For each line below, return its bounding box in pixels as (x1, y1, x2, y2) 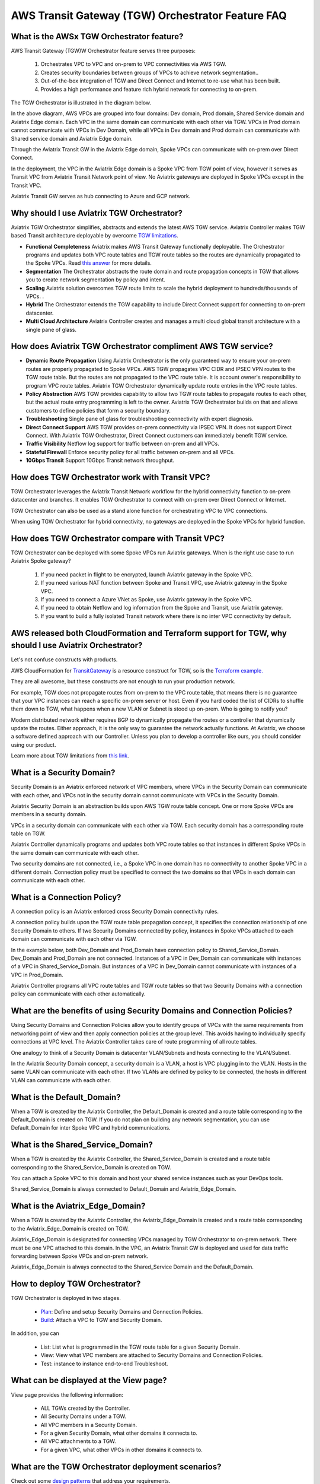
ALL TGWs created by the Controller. (40, 1404, 130, 1412)
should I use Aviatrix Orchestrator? (11, 640, 143, 651)
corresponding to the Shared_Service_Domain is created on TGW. (11, 1163, 171, 1171)
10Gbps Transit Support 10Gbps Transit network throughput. (25, 457, 175, 464)
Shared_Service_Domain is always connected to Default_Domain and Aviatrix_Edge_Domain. (11, 1185, 236, 1193)
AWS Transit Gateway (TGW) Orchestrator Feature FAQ (11, 9, 287, 22)
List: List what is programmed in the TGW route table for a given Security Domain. (40, 1343, 240, 1350)
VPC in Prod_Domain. (11, 971, 63, 978)
